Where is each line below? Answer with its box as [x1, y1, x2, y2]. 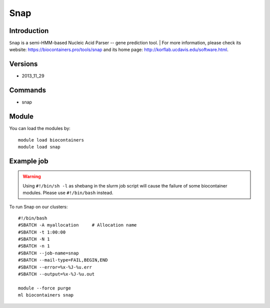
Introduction [9, 26, 49, 35]
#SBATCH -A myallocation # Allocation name [18, 222, 137, 228]
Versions [9, 60, 38, 68]
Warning [22, 173, 41, 179]
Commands [9, 86, 46, 94]
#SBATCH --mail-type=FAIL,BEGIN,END [18, 257, 108, 263]
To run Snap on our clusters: [9, 203, 68, 209]
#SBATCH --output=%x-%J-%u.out [18, 271, 95, 277]
